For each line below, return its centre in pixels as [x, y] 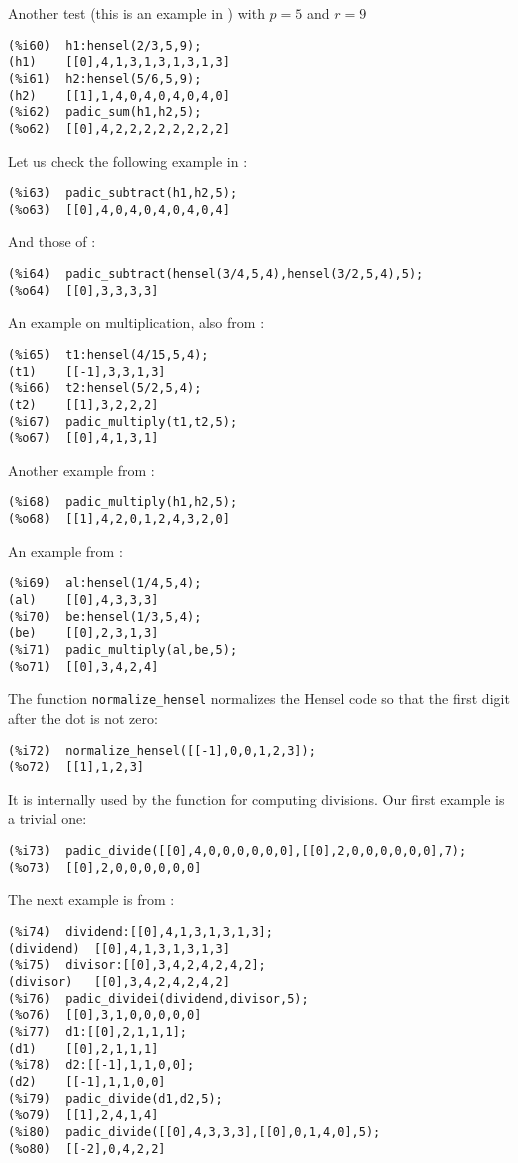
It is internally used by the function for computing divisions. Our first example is [256, 798]
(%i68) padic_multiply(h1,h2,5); [123, 502]
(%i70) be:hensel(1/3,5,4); [105, 616]
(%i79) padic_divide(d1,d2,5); [115, 1098]
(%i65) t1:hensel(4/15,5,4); [108, 354]
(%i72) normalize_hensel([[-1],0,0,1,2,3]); [162, 750]
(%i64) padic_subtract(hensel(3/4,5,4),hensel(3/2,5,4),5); [216, 274]
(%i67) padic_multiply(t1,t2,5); [123, 421]
